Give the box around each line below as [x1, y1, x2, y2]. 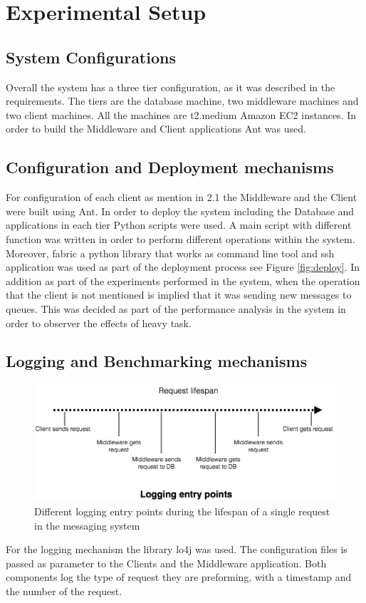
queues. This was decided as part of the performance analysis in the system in [6, 301, 346, 316]
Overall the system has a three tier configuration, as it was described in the [6, 79, 335, 94]
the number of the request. [6, 583, 122, 598]
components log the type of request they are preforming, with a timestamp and [6, 569, 352, 584]
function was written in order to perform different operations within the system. [6, 231, 355, 246]
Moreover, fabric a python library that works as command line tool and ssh [6, 245, 335, 260]
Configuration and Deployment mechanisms [6, 156, 334, 178]
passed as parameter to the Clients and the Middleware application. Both [6, 555, 327, 570]
